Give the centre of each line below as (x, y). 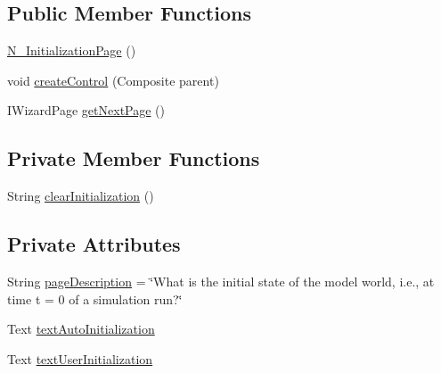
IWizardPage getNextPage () (86, 110)
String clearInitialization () (81, 196)
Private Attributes (94, 244)
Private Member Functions (134, 158)
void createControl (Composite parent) (113, 80)
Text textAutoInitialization (81, 329)
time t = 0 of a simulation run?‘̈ (95, 298)
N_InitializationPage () (72, 50)
